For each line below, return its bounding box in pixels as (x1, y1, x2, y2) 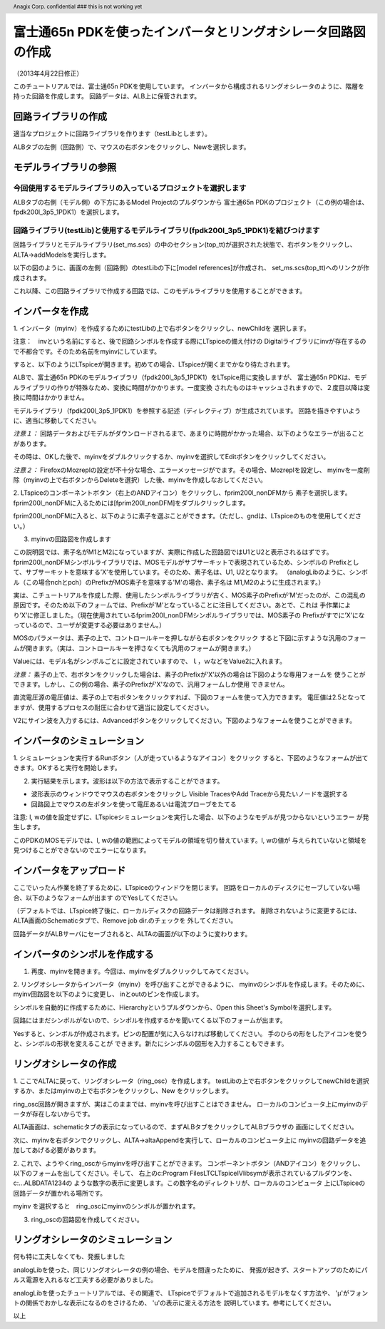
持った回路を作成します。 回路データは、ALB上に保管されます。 (13, 92, 201, 101)
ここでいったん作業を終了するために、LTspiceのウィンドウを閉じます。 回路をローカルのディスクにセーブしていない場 (13, 883, 360, 892)
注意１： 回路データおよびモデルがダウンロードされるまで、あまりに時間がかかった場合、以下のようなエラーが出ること (13, 429, 365, 438)
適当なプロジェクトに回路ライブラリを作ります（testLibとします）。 (13, 129, 212, 138)
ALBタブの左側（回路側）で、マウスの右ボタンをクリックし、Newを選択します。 (13, 143, 250, 151)
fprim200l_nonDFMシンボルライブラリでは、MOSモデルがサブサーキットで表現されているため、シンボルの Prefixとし (13, 558, 359, 566)
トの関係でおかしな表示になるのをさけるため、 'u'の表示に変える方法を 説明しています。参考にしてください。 (13, 1298, 335, 1307)
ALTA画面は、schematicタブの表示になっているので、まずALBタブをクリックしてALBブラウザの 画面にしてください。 (13, 1123, 358, 1132)
